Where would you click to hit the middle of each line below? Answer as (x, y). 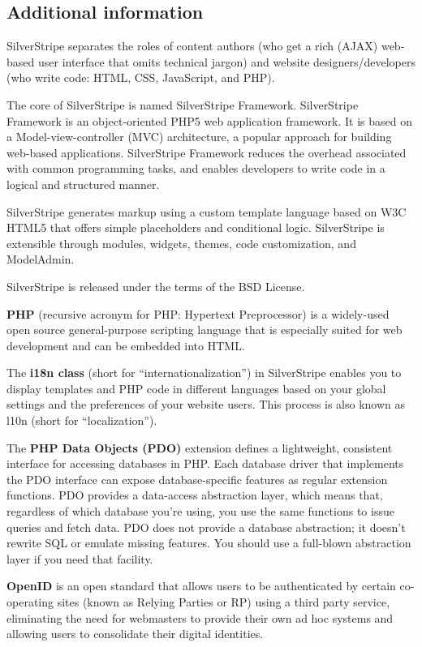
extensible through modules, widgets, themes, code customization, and (181, 243)
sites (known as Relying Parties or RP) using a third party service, (224, 602)
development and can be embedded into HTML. (126, 345)
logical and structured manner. (83, 184)
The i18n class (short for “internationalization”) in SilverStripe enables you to (204, 373)
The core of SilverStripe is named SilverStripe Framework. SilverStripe (183, 104)
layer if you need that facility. (80, 558)
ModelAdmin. (41, 259)
